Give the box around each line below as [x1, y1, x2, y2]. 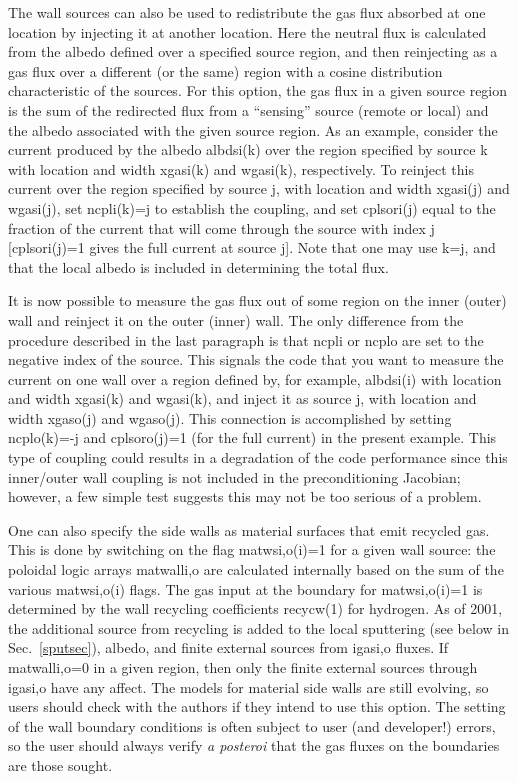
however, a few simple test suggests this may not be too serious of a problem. [8, 486, 482, 507]
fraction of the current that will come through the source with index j [8, 217, 435, 238]
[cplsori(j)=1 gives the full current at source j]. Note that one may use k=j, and [8, 237, 496, 258]
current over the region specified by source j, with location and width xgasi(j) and [8, 178, 510, 199]
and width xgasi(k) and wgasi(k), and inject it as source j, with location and [8, 388, 477, 409]
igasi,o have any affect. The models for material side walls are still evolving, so [8, 676, 489, 697]
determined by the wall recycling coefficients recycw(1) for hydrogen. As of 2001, [8, 598, 503, 619]
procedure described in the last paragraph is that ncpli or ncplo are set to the [8, 329, 484, 350]
